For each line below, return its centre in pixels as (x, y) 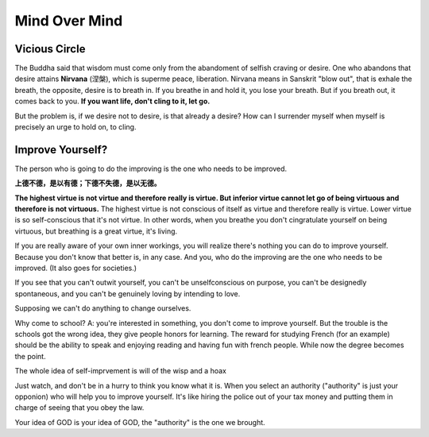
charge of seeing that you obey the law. (79, 408)
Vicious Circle (50, 49)
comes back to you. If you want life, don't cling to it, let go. (112, 101)
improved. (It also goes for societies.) (76, 268)
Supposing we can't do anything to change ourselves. (103, 308)
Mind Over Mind (69, 21)
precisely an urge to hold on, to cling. (75, 127)
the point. (31, 356)
